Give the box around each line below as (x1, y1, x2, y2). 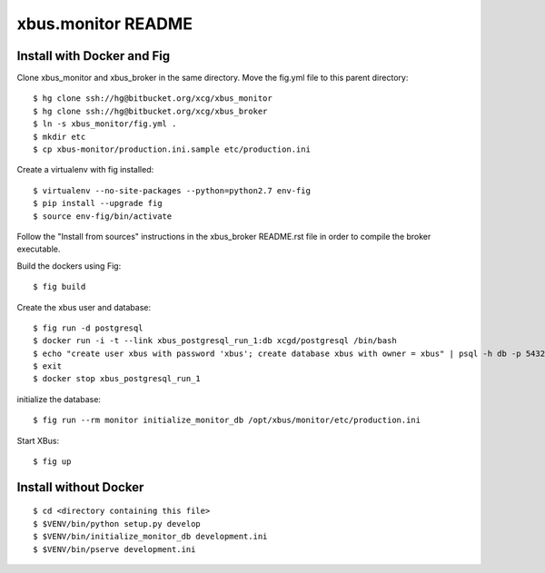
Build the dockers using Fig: (16, 260, 122, 272)
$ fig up (33, 457, 72, 467)
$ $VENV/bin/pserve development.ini (33, 544, 196, 554)
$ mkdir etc (33, 132, 86, 142)
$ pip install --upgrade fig (33, 198, 163, 209)
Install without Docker (16, 479, 144, 495)
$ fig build (33, 282, 86, 292)
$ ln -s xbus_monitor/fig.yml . (33, 119, 177, 129)
